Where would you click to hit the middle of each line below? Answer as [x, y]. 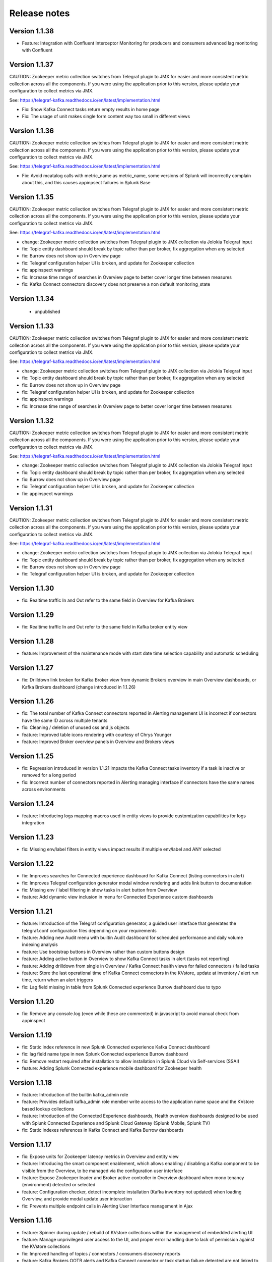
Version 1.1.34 [32, 299]
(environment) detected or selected [59, 1185]
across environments [44, 790]
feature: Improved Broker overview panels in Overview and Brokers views [98, 742]
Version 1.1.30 [32, 588]
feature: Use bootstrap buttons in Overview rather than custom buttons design [103, 952]
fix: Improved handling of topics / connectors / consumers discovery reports [101, 1253]
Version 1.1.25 [31, 756]
